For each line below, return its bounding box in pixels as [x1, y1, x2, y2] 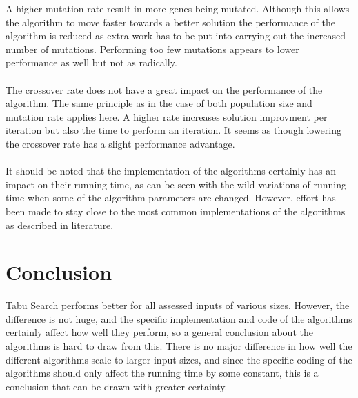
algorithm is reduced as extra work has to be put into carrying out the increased [6, 28, 346, 43]
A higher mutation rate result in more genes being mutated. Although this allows [6, 1, 350, 15]
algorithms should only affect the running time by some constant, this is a [6, 366, 319, 380]
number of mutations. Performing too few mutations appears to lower [6, 41, 299, 56]
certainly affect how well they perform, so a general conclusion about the [6, 325, 313, 339]
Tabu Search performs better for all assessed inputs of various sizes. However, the [6, 298, 350, 312]
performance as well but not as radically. [6, 55, 177, 70]
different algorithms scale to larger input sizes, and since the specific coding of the [6, 352, 352, 366]
